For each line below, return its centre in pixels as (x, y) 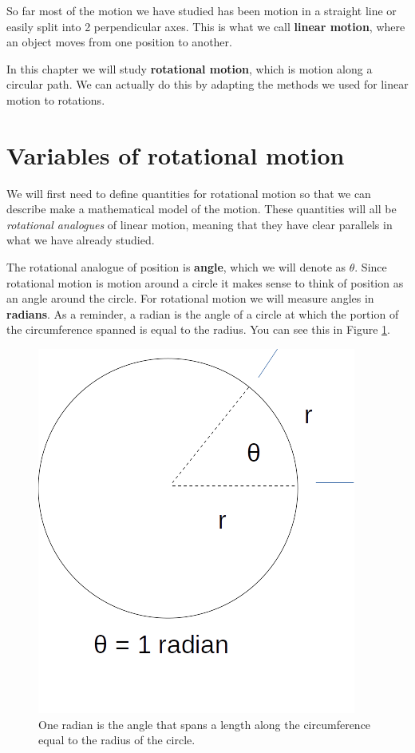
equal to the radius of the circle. (117, 740)
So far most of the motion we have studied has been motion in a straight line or (202, 10)
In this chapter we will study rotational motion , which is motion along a (190, 68)
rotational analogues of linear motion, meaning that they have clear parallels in (200, 224)
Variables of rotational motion (176, 155)
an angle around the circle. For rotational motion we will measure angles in (190, 298)
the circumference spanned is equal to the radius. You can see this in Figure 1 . (199, 329)
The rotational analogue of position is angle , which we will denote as (176, 267)
